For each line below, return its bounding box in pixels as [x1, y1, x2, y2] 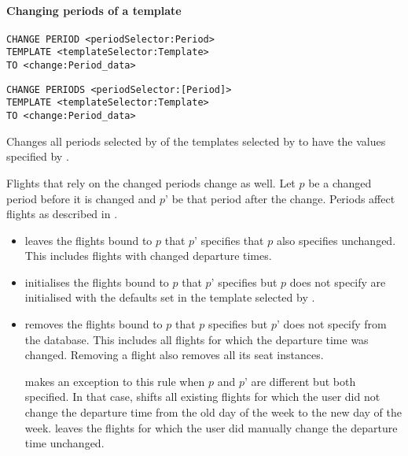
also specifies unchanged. [276, 232, 396, 248]
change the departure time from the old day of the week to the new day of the [24, 404, 402, 421]
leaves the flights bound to [24, 232, 153, 248]
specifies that [200, 232, 264, 248]
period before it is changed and [6, 190, 156, 206]
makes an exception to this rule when [24, 373, 205, 389]
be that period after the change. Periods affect [171, 190, 395, 206]
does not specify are [289, 273, 386, 290]
